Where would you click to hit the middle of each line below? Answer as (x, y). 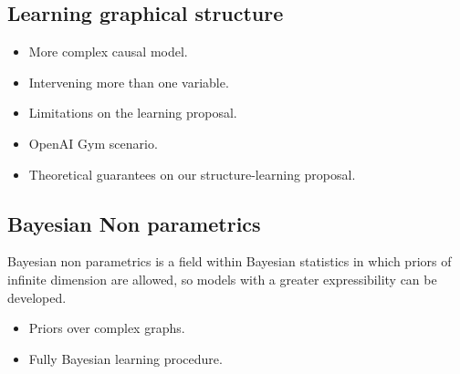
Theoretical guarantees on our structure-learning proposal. (192, 174)
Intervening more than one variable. (129, 82)
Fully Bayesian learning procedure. (125, 358)
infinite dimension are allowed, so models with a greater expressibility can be (222, 279)
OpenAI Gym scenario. (93, 143)
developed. (37, 297)
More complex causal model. (108, 52)
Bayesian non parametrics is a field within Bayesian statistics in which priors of (230, 261)
